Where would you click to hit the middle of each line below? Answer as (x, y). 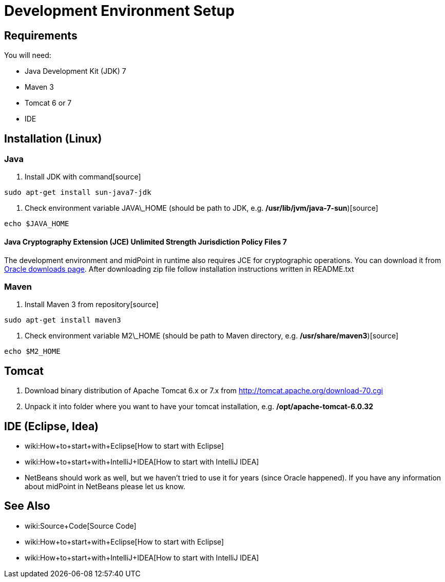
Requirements (41, 35)
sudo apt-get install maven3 (63, 320)
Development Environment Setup (119, 11)
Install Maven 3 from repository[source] (92, 305)
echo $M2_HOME (32, 352)
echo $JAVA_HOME (37, 224)
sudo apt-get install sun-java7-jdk (78, 193)
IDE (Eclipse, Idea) (52, 426)
